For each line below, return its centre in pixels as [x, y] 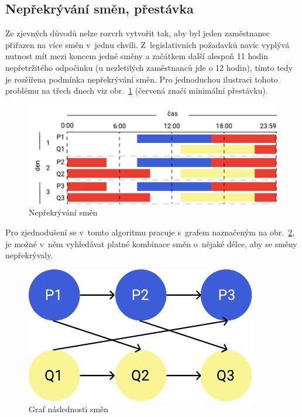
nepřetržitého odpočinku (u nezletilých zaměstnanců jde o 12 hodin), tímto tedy [149, 67]
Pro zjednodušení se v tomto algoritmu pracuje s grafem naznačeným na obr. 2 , [150, 232]
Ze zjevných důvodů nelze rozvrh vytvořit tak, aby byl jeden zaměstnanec [138, 33]
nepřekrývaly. [29, 255]
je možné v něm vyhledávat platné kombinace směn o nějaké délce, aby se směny [151, 243]
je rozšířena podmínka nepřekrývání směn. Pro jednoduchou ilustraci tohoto [142, 79]
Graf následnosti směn [69, 409]
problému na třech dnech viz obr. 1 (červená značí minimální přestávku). [137, 90]
